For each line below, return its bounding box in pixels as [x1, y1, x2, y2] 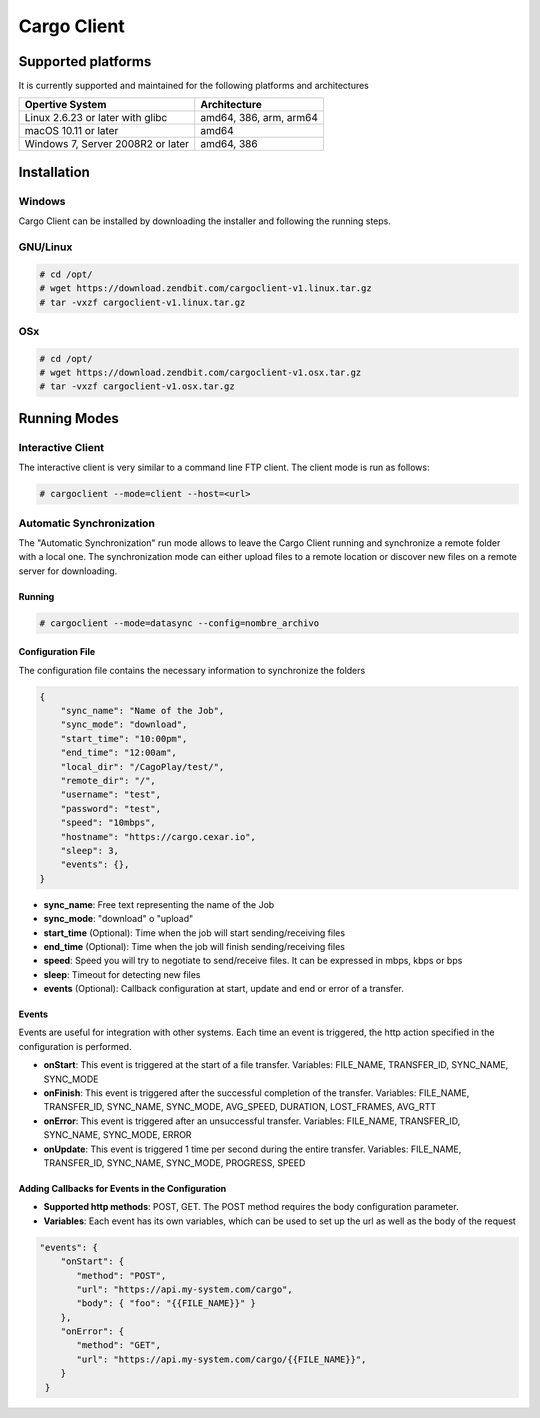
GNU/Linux [18, 240, 73, 254]
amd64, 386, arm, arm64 [200, 111, 319, 125]
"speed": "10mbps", [60, 817, 157, 829]
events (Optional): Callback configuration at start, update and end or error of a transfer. [43, 983, 404, 995]
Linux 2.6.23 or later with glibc [24, 111, 168, 125]
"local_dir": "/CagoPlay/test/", [60, 761, 225, 772]
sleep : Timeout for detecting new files [43, 968, 201, 980]
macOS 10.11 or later [24, 124, 119, 138]
